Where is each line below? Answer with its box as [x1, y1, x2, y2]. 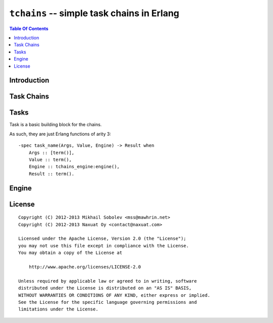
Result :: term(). [28, 171, 75, 177]
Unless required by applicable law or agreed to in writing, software [18, 278, 197, 284]
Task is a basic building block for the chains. [9, 122, 102, 128]
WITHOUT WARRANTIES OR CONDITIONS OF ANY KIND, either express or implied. [18, 292, 210, 298]
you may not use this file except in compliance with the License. [18, 243, 189, 248]
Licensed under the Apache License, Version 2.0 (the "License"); [18, 236, 187, 242]
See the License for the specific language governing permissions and [18, 299, 197, 305]
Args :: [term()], [28, 149, 75, 155]
